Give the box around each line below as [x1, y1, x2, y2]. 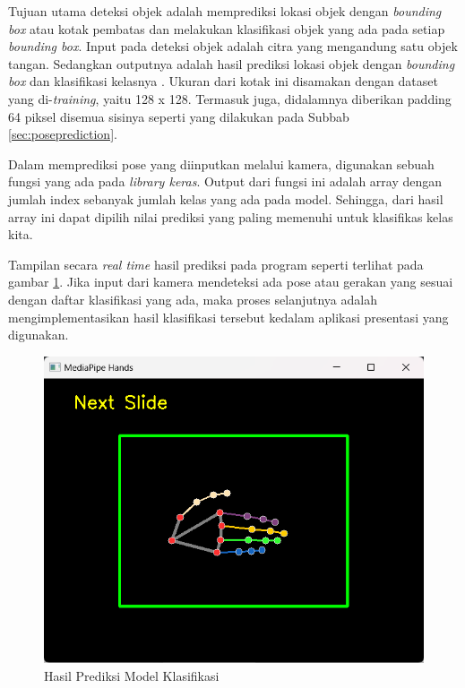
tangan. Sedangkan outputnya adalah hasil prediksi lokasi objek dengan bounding [8, 54, 455, 73]
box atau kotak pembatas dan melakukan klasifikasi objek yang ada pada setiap [8, 19, 445, 38]
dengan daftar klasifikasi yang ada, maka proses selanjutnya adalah [8, 289, 377, 308]
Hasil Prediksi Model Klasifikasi [44, 666, 220, 684]
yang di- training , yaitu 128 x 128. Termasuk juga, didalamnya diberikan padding [8, 89, 452, 107]
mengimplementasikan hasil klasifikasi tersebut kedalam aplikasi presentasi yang [8, 307, 449, 326]
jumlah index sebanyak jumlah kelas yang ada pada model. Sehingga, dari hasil [8, 189, 443, 208]
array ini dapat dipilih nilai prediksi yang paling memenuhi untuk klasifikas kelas [8, 207, 453, 226]
